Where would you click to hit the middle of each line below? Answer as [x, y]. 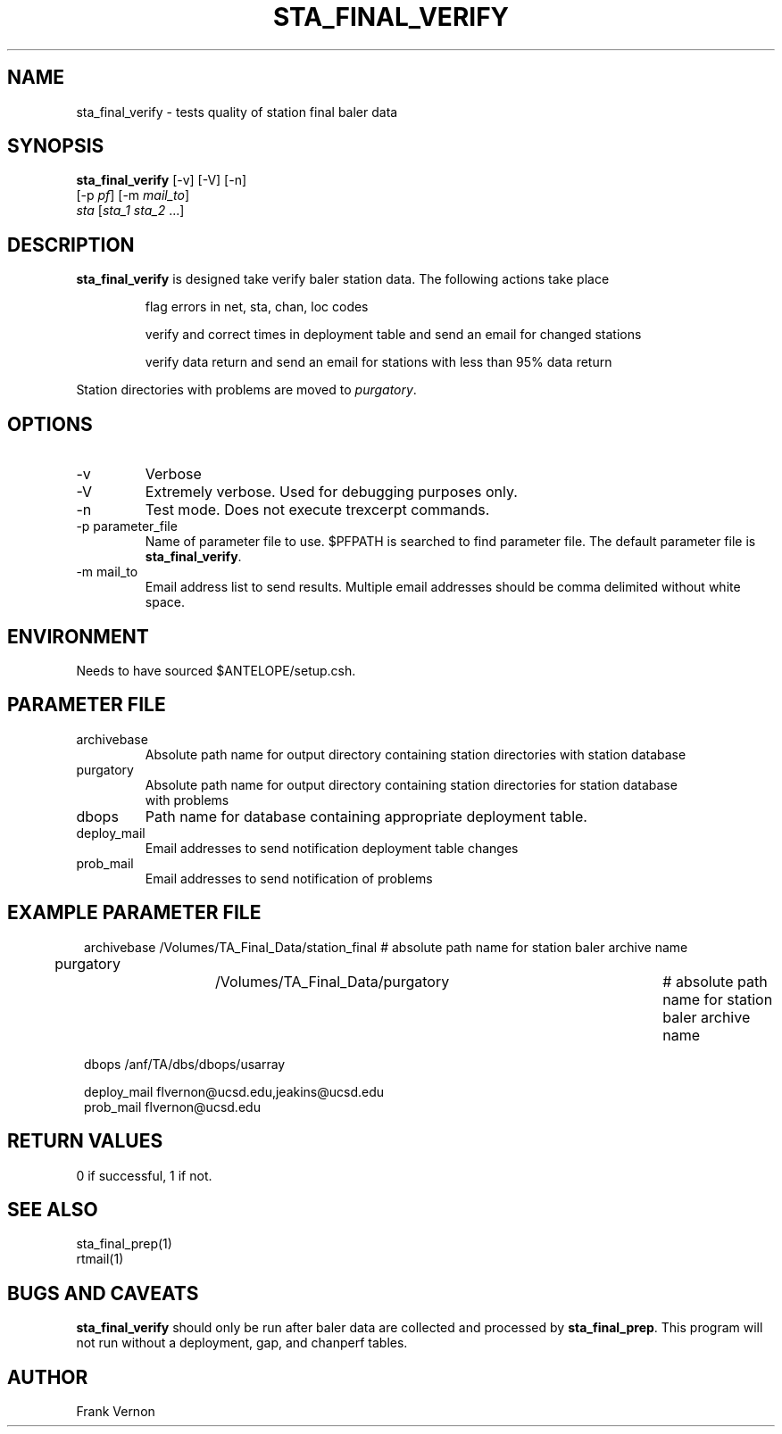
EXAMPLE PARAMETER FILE [134, 913]
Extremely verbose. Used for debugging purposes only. [331, 492]
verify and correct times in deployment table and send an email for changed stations [393, 335]
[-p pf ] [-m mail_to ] [133, 195]
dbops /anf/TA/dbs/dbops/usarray [185, 1064]
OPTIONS [50, 424]
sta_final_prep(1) [124, 1244]
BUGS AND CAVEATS [103, 1293]
